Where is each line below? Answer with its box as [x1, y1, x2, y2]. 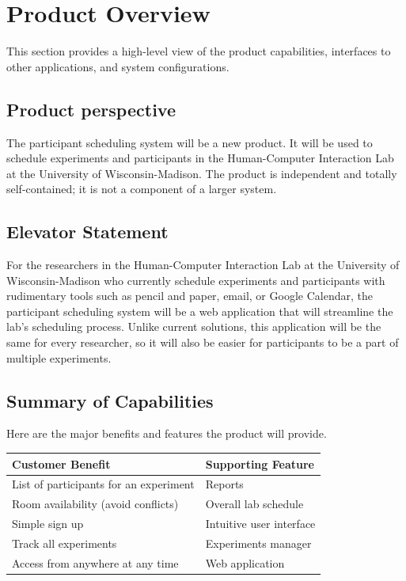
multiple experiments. [6, 349, 112, 366]
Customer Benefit [12, 455, 111, 472]
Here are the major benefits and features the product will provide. [6, 425, 327, 442]
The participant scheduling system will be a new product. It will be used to [6, 134, 373, 150]
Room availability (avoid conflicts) [12, 496, 179, 512]
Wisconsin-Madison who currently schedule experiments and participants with [6, 272, 385, 288]
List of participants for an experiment [12, 476, 195, 492]
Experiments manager [205, 534, 312, 551]
